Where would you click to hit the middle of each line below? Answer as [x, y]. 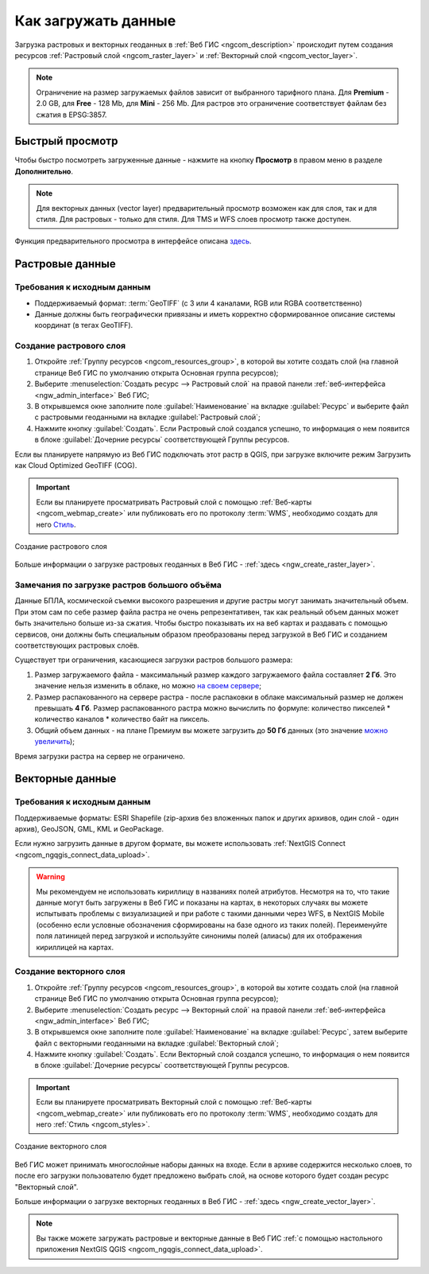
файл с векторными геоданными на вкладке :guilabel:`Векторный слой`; [157, 1043]
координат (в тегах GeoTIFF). [84, 325]
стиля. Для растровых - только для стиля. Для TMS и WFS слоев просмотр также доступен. [193, 219]
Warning [50, 877]
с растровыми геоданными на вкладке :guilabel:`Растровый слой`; [148, 417]
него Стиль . [56, 524]
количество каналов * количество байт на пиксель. [122, 719]
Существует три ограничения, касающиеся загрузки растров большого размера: [154, 660]
